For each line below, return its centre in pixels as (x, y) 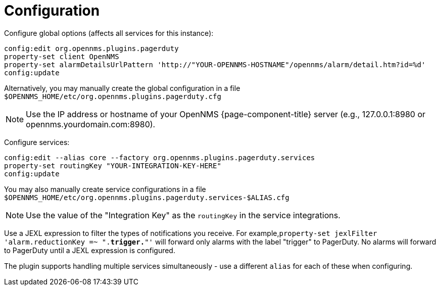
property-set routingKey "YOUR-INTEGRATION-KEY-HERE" (113, 165)
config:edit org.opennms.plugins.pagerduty (91, 48)
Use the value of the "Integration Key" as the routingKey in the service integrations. (183, 215)
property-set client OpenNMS (62, 56)
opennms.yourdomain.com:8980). (91, 124)
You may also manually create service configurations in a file (105, 189)
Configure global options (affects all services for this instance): (109, 33)
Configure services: (37, 142)
